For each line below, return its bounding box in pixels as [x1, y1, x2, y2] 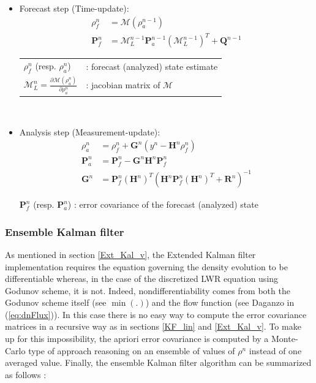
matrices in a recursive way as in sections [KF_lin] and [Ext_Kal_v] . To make [5, 320, 301, 333]
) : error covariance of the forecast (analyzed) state [67, 198, 258, 211]
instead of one [249, 344, 302, 357]
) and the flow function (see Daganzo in [145, 296, 295, 309]
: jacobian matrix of [86, 78, 160, 91]
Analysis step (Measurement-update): [19, 125, 160, 138]
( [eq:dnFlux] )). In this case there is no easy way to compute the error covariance [5, 308, 307, 320]
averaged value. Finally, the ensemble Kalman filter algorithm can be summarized [5, 356, 312, 369]
